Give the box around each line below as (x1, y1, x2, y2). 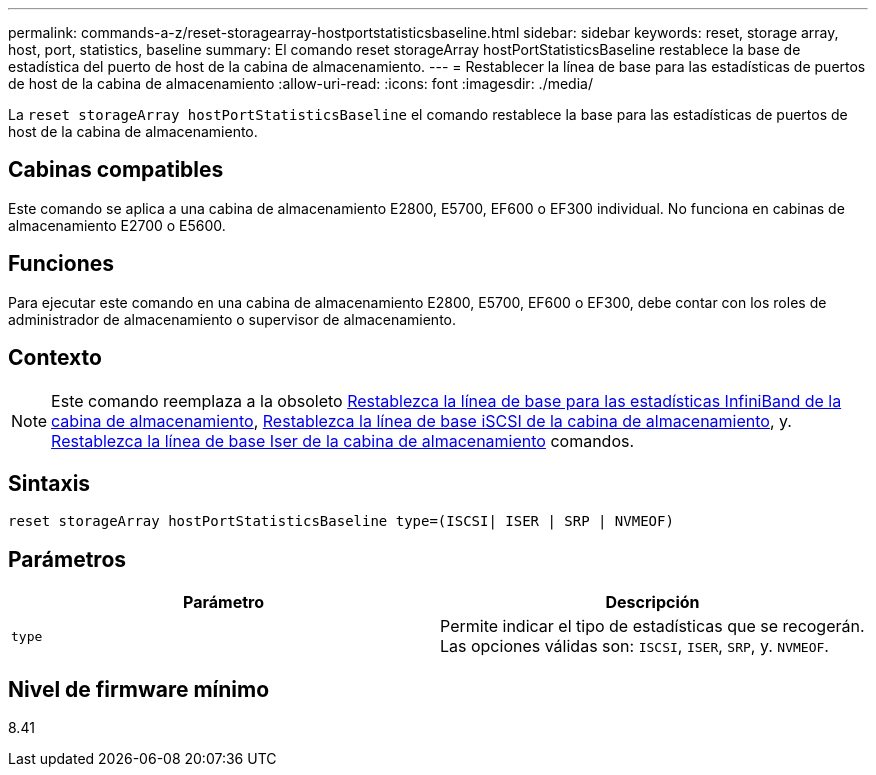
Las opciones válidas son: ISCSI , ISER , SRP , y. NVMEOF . (440, 636, 829, 657)
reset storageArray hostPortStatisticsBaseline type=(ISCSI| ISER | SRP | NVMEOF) (8, 513, 674, 530)
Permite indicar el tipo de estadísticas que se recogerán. (440, 616, 865, 637)
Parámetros (8, 546, 127, 572)
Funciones (8, 251, 115, 277)
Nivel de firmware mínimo (8, 676, 270, 702)
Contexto (8, 345, 102, 371)
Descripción (605, 592, 700, 613)
